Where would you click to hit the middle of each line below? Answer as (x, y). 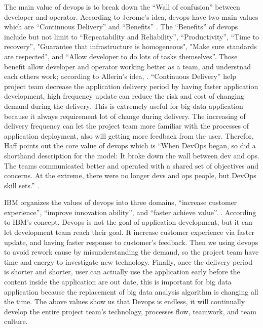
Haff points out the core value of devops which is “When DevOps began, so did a (130, 146)
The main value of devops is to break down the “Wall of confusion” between (122, 7)
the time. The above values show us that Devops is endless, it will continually (125, 301)
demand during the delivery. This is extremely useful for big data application (124, 106)
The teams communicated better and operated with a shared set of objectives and (131, 165)
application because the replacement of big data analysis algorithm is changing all (131, 291)
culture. (16, 321)
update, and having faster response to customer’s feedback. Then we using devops (131, 242)
